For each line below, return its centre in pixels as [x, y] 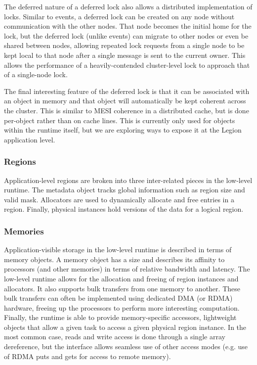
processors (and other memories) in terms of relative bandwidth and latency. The [127, 269]
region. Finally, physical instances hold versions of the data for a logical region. [124, 209]
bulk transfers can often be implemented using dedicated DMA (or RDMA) [118, 298]
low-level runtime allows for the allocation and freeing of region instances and [121, 278]
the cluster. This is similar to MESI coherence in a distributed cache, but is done [127, 110]
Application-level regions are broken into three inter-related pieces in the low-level [128, 180]
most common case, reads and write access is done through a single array [115, 337]
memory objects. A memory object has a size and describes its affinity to [114, 259]
